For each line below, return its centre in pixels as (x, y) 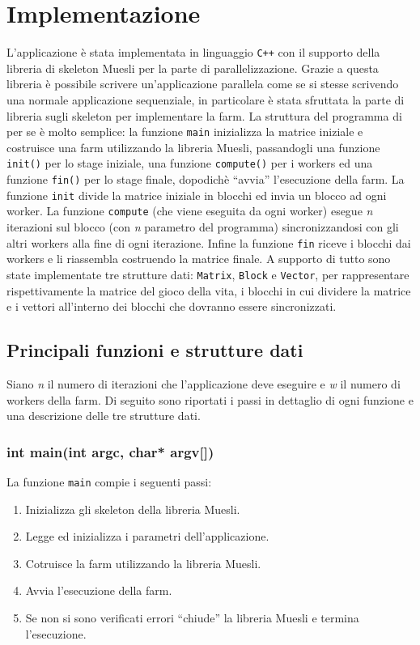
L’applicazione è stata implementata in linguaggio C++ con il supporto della (193, 52)
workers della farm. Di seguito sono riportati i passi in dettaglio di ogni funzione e (210, 399)
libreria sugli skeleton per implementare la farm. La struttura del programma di (204, 115)
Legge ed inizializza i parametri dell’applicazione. (147, 536)
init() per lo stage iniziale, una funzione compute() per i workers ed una (190, 163)
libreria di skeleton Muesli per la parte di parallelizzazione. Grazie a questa (193, 68)
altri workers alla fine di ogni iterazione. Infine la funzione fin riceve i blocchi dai (209, 242)
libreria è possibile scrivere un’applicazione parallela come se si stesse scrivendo (203, 84)
